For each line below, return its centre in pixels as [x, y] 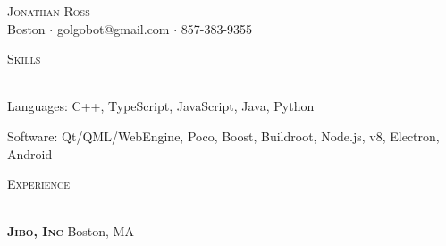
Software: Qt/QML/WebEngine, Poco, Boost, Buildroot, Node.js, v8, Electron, [223, 136]
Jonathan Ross [49, 11]
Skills [24, 59]
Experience [38, 184]
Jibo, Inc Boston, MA [71, 231]
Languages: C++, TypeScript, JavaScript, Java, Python [161, 106]
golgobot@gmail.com [113, 28]
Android [30, 153]
